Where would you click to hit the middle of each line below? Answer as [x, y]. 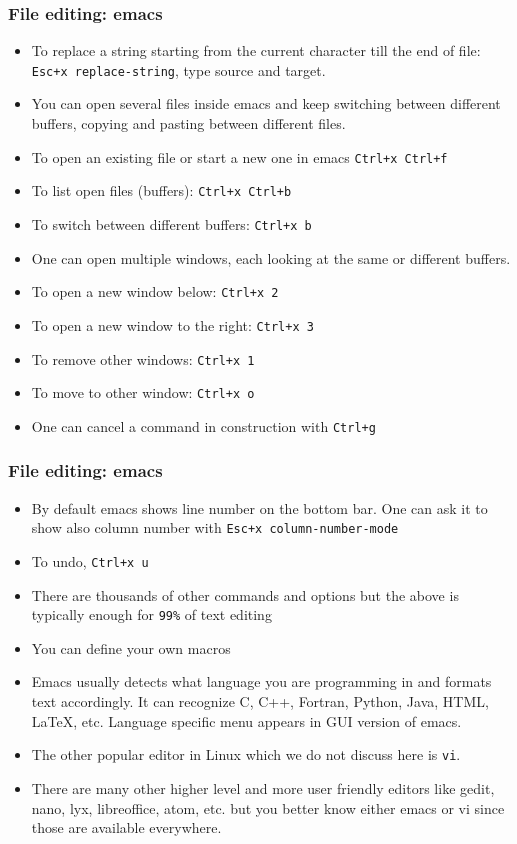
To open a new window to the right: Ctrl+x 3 [172, 324]
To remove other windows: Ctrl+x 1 [143, 358]
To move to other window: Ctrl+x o [143, 392]
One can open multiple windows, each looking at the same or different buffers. [271, 257]
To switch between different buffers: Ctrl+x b [171, 223]
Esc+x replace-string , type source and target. [178, 69]
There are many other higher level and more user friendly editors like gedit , [263, 787]
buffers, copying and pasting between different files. [188, 123]
